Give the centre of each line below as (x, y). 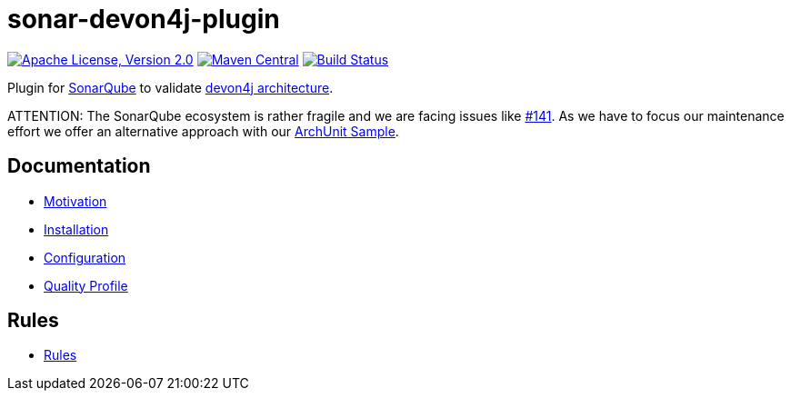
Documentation (79, 166)
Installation (76, 229)
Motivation (75, 201)
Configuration (85, 257)
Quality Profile (86, 285)
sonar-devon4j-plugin (144, 19)
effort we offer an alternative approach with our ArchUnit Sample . (203, 131)
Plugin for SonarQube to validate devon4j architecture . (170, 87)
